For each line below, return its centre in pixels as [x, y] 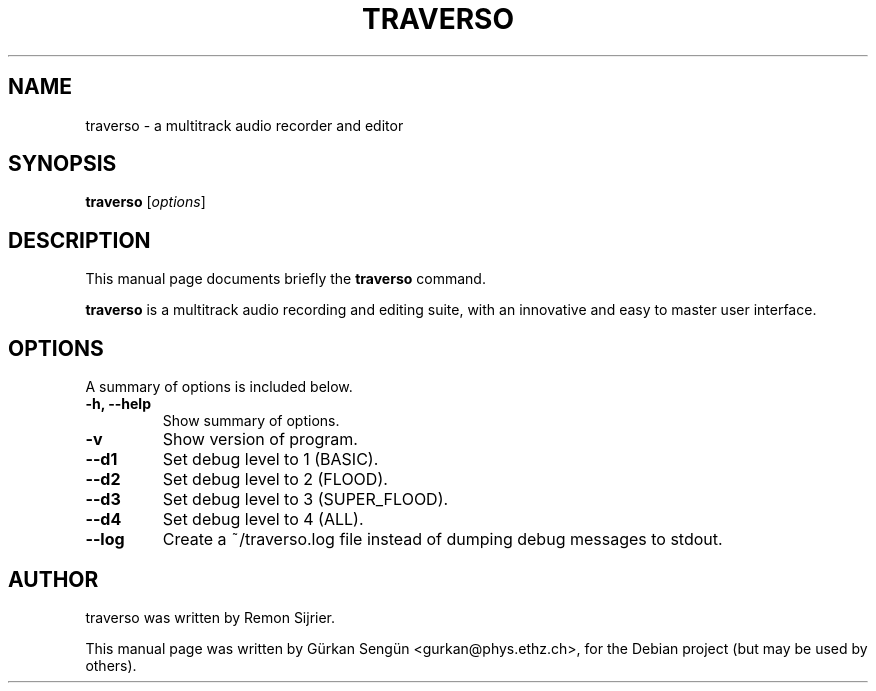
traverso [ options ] [145, 202]
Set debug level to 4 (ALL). [263, 519]
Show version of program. [260, 439]
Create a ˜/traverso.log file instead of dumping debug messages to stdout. [442, 539]
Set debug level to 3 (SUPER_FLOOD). [305, 499]
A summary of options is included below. [219, 387]
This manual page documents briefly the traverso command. [285, 279]
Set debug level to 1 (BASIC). [270, 459]
